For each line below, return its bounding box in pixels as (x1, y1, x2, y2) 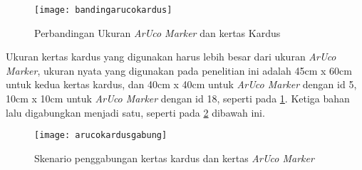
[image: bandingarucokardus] (34, 5, 172, 15)
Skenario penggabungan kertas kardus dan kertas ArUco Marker (34, 150, 314, 165)
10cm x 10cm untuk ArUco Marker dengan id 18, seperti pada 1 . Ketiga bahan (6, 91, 350, 106)
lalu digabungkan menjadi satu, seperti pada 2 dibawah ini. (6, 105, 265, 119)
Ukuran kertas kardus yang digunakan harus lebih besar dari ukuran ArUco (6, 49, 336, 64)
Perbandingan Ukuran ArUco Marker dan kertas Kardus (34, 25, 281, 40)
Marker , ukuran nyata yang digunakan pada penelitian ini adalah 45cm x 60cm (6, 63, 352, 78)
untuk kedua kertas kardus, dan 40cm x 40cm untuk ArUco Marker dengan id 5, (6, 77, 357, 92)
